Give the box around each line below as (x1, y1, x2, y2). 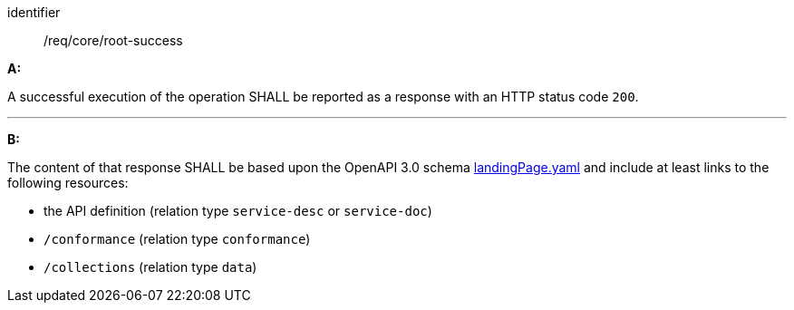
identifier (7, 5, 61, 20)
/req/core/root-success (44, 33, 183, 48)
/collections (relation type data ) (44, 259, 257, 275)
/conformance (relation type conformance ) (44, 231, 311, 247)
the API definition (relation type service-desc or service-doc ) (44, 203, 432, 218)
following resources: (7, 175, 129, 190)
